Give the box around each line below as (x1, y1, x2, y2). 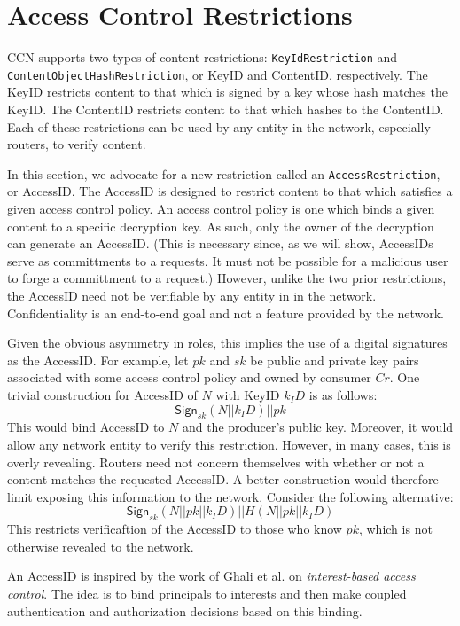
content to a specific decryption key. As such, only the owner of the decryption (7, 216, 434, 235)
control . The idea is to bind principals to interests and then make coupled (7, 583, 407, 602)
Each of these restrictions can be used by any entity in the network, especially (7, 117, 431, 136)
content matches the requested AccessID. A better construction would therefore (7, 470, 439, 489)
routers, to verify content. (7, 135, 146, 153)
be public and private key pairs (250, 350, 419, 369)
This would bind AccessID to (7, 418, 165, 436)
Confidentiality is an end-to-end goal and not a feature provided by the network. (7, 303, 444, 322)
